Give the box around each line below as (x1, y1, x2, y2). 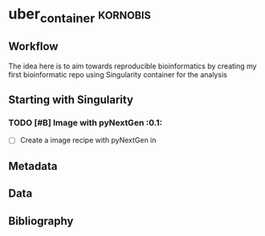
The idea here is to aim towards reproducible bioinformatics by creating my (8, 61, 257, 71)
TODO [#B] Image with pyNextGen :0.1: (8, 117, 163, 128)
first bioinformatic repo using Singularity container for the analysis (8, 69, 227, 79)
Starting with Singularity (8, 93, 134, 106)
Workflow (8, 39, 59, 53)
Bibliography (8, 214, 74, 228)
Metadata (8, 159, 58, 173)
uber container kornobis (8, 5, 151, 26)
